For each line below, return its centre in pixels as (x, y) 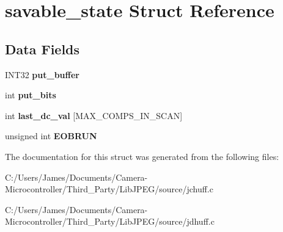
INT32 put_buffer (42, 74)
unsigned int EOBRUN (51, 136)
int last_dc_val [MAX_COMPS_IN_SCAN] (94, 115)
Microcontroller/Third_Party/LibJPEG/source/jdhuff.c (110, 221)
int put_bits (31, 95)
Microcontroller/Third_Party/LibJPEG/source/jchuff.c (109, 189)
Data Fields (42, 49)
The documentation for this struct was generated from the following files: (142, 156)
